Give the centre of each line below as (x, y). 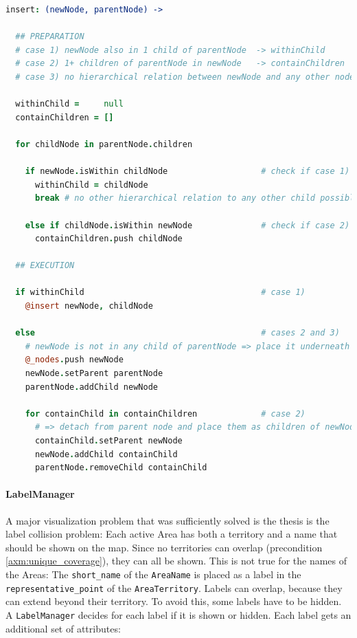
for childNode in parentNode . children (104, 144)
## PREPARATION (50, 37)
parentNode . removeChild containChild (121, 468)
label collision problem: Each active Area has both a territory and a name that (172, 534)
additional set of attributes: (63, 628)
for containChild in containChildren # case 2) (165, 414)
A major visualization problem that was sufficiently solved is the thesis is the (168, 520)
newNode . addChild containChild (106, 454)
